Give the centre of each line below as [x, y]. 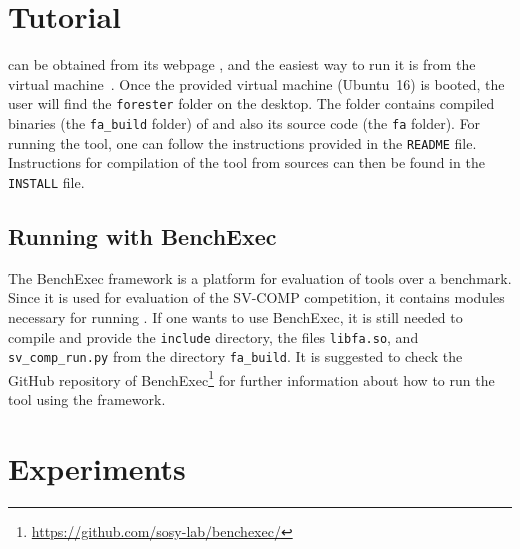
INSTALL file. [46, 181]
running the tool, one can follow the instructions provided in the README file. [242, 142]
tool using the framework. [87, 399]
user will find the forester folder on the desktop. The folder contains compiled [251, 103]
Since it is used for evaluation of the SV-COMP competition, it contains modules [256, 297]
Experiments [97, 467]
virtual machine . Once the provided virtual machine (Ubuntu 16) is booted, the [256, 83]
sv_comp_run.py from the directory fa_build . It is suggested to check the [235, 356]
